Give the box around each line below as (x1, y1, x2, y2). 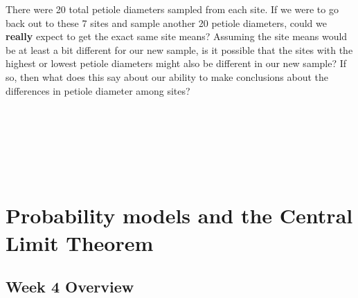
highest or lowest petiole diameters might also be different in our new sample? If (6, 56, 347, 71)
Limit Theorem (6, 228, 154, 257)
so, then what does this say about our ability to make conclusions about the (6, 69, 329, 84)
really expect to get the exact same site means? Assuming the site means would (6, 29, 348, 44)
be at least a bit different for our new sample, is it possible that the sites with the (6, 42, 353, 57)
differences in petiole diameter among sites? (6, 83, 190, 97)
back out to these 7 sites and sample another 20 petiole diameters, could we (6, 15, 327, 30)
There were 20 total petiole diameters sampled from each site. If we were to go (6, 2, 339, 16)
